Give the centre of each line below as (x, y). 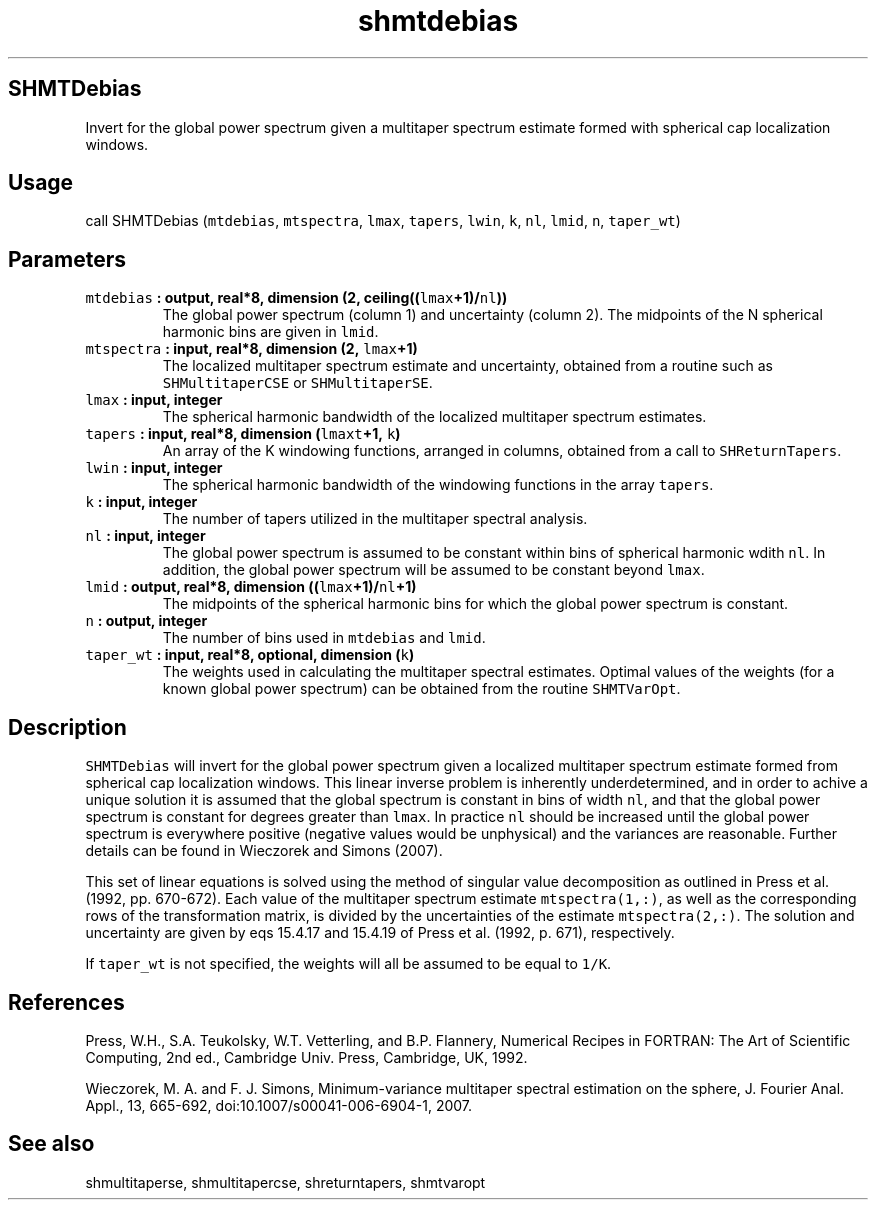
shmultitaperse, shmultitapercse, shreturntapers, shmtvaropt (285, 1182)
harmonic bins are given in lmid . (270, 332)
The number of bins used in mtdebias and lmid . (324, 638)
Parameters (67, 259)
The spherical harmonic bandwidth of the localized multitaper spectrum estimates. (434, 417)
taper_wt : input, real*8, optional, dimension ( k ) (250, 655)
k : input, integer (141, 502)
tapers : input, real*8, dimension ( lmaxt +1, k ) (243, 434)
